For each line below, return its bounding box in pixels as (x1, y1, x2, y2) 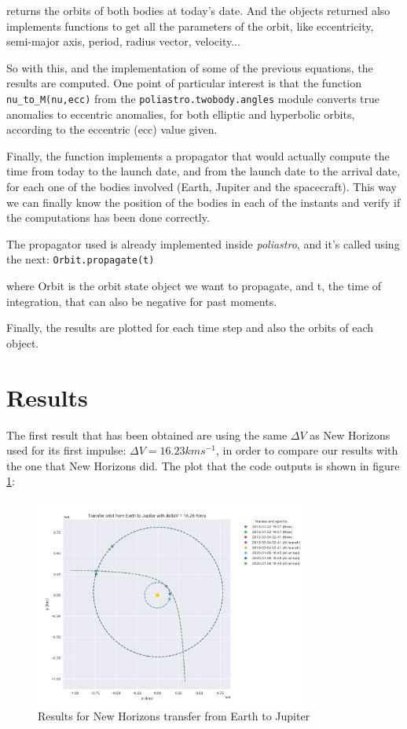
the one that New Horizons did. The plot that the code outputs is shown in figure (6, 457, 400, 473)
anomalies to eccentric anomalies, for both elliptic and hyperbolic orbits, (6, 105, 355, 122)
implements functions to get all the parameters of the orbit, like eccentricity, (6, 17, 374, 34)
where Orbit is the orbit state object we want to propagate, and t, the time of (6, 278, 382, 294)
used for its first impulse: (6, 442, 126, 458)
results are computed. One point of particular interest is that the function (6, 75, 362, 91)
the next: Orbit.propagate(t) (6, 251, 155, 267)
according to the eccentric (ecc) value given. (6, 121, 218, 138)
